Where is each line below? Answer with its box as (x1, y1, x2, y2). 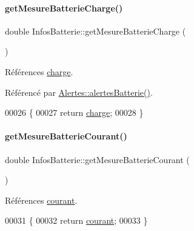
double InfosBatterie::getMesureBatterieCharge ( (5, 24, 186, 37)
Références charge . (5, 65, 73, 78)
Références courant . (5, 193, 78, 206)
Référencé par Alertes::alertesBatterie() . (5, 85, 153, 98)
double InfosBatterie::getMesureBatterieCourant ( (5, 153, 190, 166)
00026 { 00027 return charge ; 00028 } (5, 106, 144, 119)
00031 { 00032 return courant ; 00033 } (5, 214, 148, 227)
